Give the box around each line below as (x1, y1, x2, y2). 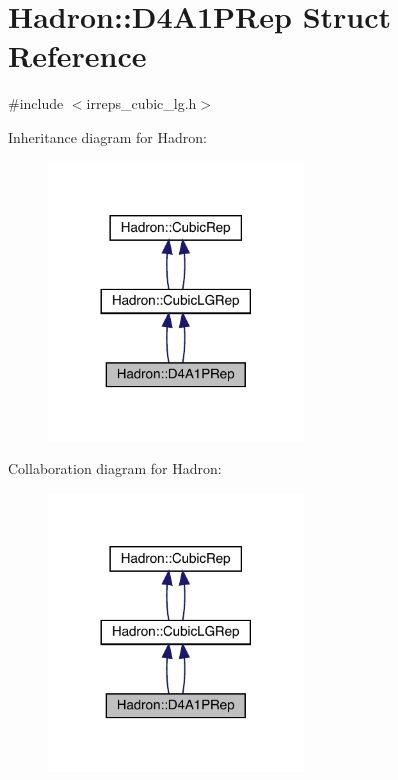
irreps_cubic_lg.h (86, 93, 197, 114)
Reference (8, 35, 147, 76)
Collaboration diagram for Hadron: (8, 458, 222, 479)
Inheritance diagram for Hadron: (8, 126, 207, 147)
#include (8, 93, 64, 114)
